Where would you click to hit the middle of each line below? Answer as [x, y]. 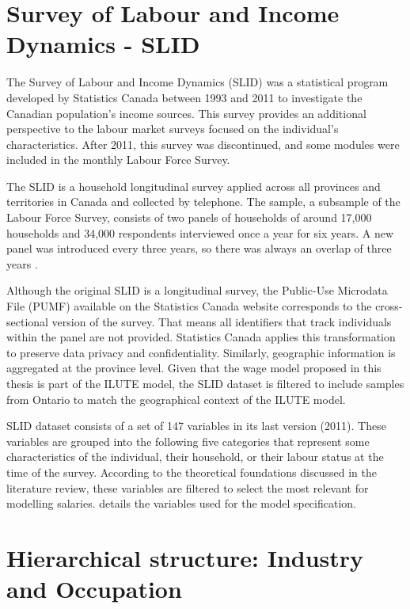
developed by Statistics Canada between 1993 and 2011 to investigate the [184, 97]
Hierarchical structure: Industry [185, 557]
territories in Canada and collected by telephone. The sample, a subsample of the [203, 202]
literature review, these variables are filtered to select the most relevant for [188, 487]
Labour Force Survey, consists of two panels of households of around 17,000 [189, 217]
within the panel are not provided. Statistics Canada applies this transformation [201, 337]
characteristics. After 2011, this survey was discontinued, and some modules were [203, 144]
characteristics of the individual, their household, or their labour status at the [195, 457]
